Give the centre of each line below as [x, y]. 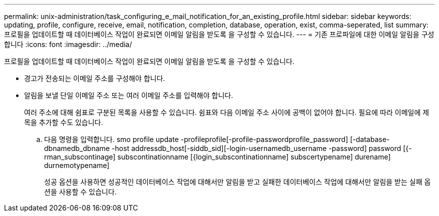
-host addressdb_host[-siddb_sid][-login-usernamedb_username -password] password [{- [262, 148]
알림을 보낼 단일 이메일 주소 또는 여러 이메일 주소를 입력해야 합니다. [129, 95]
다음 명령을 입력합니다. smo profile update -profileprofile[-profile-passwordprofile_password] [196, 139]
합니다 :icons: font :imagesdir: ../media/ [68, 44]
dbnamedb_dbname [77, 148]
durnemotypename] [77, 165]
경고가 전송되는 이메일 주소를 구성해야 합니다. [95, 78]
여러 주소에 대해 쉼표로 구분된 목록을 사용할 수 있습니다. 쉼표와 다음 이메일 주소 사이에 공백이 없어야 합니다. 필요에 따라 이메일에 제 [227, 112]
